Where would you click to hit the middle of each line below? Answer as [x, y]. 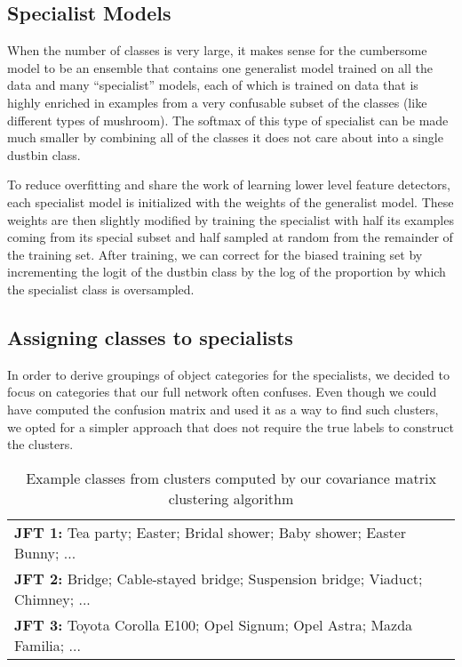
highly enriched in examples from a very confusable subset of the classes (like [217, 102]
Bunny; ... [45, 552]
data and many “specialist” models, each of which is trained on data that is [213, 85]
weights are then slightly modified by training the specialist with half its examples [231, 219]
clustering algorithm [231, 498]
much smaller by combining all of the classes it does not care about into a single [225, 137]
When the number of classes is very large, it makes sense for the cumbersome [217, 50]
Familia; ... [48, 645]
